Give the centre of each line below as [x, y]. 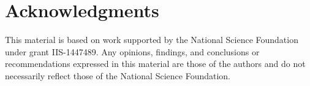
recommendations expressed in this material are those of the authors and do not [155, 64]
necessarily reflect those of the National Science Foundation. [118, 75]
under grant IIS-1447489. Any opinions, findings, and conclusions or [132, 51]
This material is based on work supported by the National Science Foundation [152, 40]
